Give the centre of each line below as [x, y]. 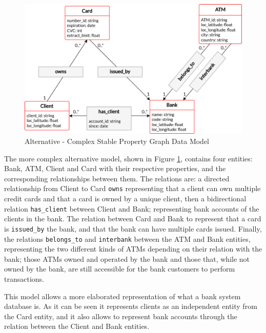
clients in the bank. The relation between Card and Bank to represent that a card [133, 218]
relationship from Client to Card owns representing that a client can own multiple [132, 188]
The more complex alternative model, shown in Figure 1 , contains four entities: [128, 158]
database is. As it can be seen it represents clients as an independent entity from [131, 306]
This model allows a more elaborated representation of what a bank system [122, 296]
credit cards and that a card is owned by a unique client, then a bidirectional [125, 199]
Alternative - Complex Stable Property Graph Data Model [117, 141]
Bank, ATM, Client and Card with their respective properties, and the [115, 168]
